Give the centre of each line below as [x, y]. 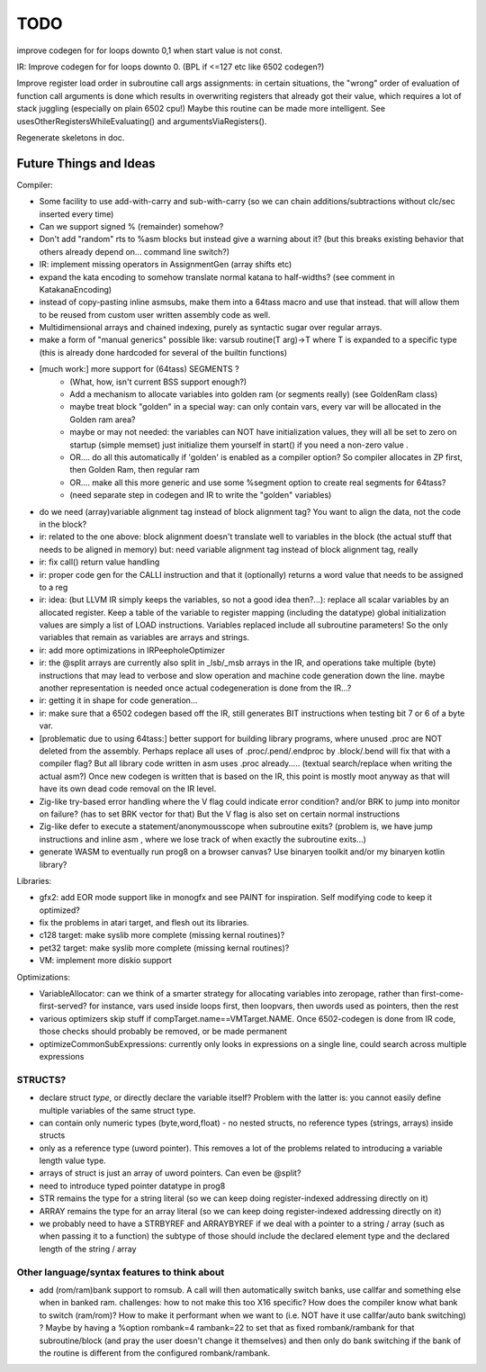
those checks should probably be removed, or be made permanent [163, 1032]
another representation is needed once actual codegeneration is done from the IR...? [195, 688]
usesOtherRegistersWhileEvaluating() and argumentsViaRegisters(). [142, 121]
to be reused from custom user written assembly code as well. [155, 314]
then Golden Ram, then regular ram [135, 470]
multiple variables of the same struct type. [117, 1110]
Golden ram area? [103, 420]
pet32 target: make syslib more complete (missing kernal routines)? [164, 948]
